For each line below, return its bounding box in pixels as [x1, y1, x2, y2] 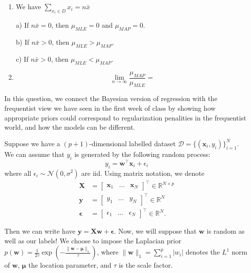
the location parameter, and [28, 260, 112, 270]
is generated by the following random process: [74, 149, 211, 159]
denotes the [185, 247, 220, 257]
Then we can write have [4, 226, 76, 236]
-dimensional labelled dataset [89, 138, 176, 148]
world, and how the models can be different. [4, 122, 135, 132]
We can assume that [4, 149, 65, 159]
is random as [206, 226, 245, 236]
